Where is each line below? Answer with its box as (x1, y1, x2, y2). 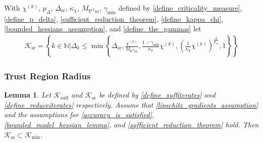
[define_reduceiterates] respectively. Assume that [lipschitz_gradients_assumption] (4, 99, 258, 110)
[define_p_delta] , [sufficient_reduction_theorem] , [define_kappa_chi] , (4, 13, 224, 24)
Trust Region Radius (4, 69, 91, 82)
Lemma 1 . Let (4, 89, 51, 100)
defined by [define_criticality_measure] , (118, 3, 242, 13)
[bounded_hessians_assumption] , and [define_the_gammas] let (4, 23, 201, 34)
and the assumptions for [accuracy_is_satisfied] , (4, 109, 154, 120)
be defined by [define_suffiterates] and (99, 89, 215, 100)
